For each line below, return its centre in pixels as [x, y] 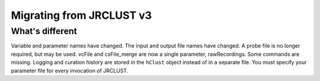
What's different [44, 31]
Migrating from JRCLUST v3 [81, 15]
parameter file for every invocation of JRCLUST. [70, 70]
